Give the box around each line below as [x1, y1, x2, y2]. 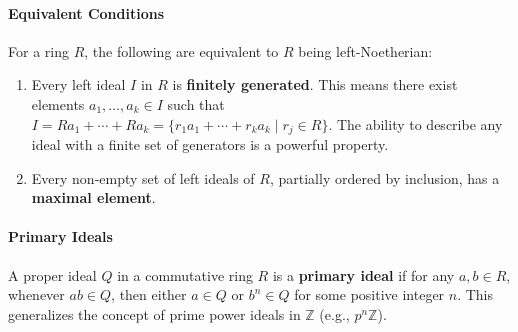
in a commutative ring [117, 264, 253, 285]
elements [31, 93, 85, 114]
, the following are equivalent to [84, 40, 279, 61]
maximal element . [31, 187, 156, 208]
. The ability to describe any [328, 113, 503, 134]
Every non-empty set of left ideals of [31, 167, 255, 188]
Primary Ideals [8, 226, 113, 247]
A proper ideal [8, 264, 97, 285]
